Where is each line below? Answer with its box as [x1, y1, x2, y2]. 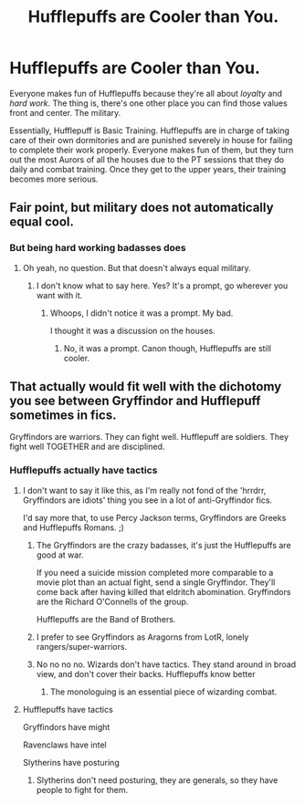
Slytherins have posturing [22, 757, 121, 767]
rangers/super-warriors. [36, 641, 128, 652]
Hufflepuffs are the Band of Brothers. [36, 613, 176, 624]
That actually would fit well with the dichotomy [9, 379, 282, 394]
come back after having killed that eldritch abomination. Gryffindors [36, 586, 291, 597]
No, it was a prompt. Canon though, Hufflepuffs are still [63, 342, 272, 353]
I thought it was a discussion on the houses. [49, 325, 216, 336]
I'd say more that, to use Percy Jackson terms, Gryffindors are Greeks [22, 512, 287, 523]
